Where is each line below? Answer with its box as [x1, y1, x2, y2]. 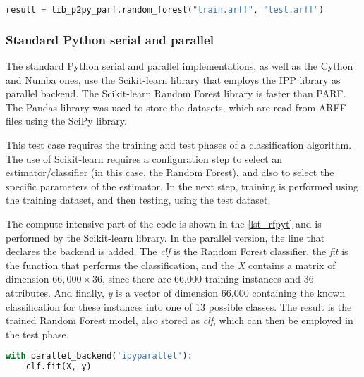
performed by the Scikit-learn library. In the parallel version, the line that [6, 230, 325, 245]
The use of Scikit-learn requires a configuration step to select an [6, 151, 283, 166]
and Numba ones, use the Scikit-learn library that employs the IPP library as [6, 72, 341, 87]
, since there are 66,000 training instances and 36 [102, 271, 314, 286]
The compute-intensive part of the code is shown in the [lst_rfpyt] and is [6, 216, 322, 231]
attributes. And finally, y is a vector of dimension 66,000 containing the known [6, 285, 346, 299]
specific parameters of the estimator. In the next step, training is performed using [6, 178, 359, 193]
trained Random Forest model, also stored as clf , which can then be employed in [6, 313, 353, 328]
